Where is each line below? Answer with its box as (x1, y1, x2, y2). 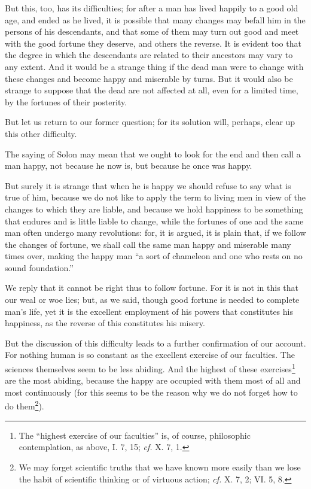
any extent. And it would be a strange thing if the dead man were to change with (5, 60, 304, 72)
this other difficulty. (5, 127, 77, 139)
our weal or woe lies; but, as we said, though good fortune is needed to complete (5, 293, 300, 306)
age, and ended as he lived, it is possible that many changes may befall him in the (5, 13, 306, 26)
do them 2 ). (5, 398, 44, 412)
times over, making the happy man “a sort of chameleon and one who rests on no (5, 250, 303, 262)
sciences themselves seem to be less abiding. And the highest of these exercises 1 (5, 361, 295, 375)
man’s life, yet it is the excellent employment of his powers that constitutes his (5, 305, 293, 317)
